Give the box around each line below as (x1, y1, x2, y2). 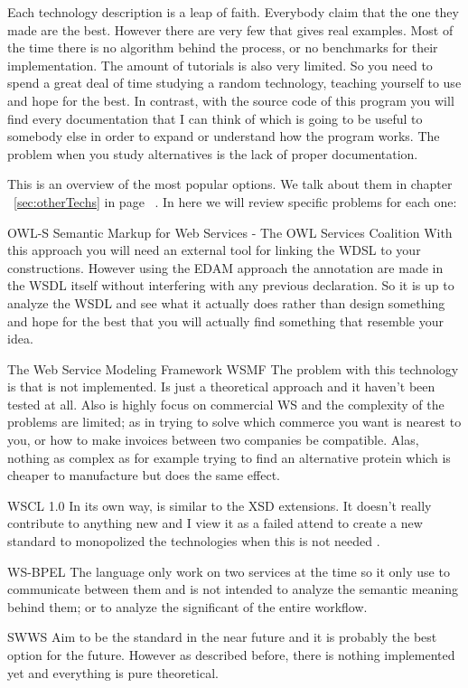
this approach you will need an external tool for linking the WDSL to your (7, 240, 421, 259)
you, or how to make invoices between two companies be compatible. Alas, (7, 430, 419, 449)
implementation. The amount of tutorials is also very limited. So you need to (7, 55, 433, 74)
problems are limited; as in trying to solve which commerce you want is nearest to (7, 412, 462, 431)
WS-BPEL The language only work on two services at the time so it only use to (7, 561, 450, 580)
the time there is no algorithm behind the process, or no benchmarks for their (7, 38, 438, 57)
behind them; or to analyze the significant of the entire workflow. (7, 597, 368, 616)
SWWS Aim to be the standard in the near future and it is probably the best (7, 627, 437, 646)
